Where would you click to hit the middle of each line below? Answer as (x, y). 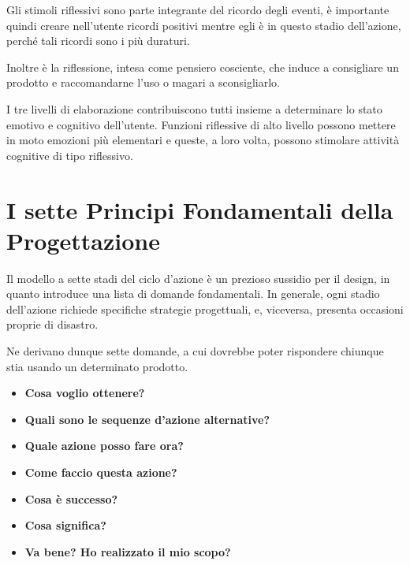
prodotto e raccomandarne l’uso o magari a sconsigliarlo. (143, 82)
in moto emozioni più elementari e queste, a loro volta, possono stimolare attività (203, 140)
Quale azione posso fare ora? (104, 446)
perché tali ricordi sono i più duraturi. (98, 41)
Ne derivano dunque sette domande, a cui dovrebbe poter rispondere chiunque (195, 351)
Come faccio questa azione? (101, 472)
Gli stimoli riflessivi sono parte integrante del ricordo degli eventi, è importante (198, 9)
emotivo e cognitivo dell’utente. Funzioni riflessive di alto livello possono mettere (201, 124)
